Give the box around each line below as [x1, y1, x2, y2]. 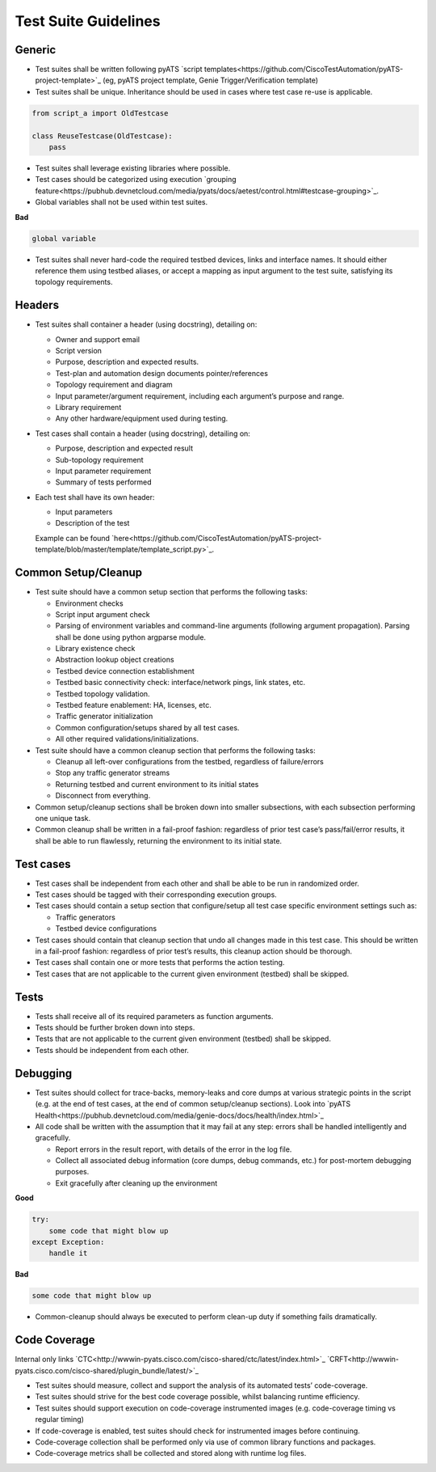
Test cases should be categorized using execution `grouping [35, 175, 237, 184]
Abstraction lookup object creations [55, 655, 174, 665]
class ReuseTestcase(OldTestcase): [31, 131, 173, 141]
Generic [15, 43, 57, 57]
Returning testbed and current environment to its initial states [55, 779, 259, 789]
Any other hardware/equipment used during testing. [55, 413, 228, 424]
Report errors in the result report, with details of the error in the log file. [55, 1144, 292, 1154]
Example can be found [35, 533, 111, 543]
